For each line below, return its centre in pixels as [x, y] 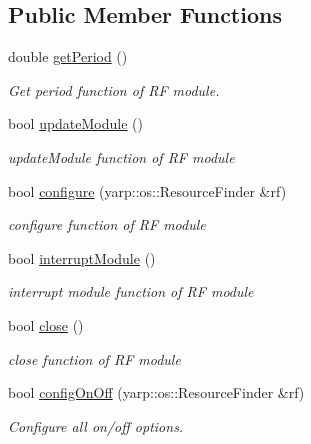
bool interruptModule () [82, 257]
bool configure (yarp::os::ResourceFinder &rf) [147, 190]
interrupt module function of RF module [131, 291]
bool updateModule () [75, 123]
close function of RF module [94, 358]
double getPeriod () [68, 56]
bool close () [46, 324]
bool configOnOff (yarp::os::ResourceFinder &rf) [156, 392]
